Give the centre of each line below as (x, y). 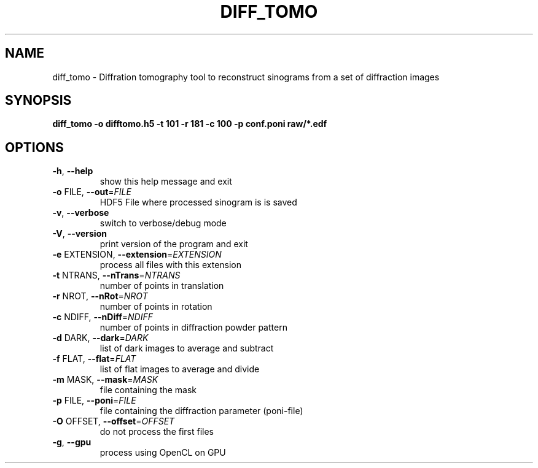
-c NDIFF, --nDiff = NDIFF (103, 317)
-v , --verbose (81, 213)
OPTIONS (34, 147)
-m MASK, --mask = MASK (105, 380)
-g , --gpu (72, 442)
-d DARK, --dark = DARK (100, 338)
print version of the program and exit (174, 244)
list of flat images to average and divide (180, 369)
